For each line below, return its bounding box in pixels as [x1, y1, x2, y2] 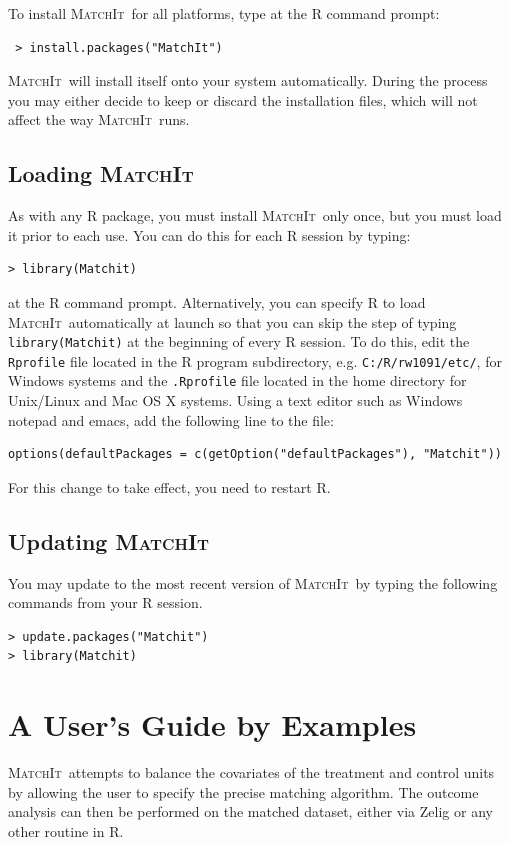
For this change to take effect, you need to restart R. [8, 476, 331, 497]
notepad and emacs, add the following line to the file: [8, 409, 334, 430]
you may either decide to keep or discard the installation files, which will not [8, 89, 478, 110]
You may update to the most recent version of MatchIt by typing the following [8, 572, 498, 593]
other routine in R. [8, 820, 124, 841]
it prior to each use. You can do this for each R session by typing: [8, 224, 411, 245]
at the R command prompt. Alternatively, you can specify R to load [8, 291, 426, 312]
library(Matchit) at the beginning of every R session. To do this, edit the [8, 331, 470, 352]
